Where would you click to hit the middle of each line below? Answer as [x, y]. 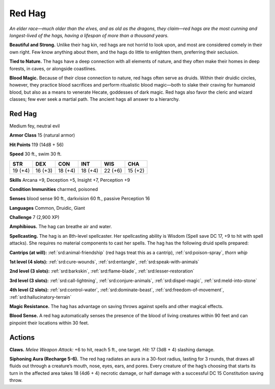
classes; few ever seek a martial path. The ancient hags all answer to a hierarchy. [95, 99]
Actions [22, 337]
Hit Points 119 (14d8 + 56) [36, 145]
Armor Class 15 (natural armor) [42, 135]
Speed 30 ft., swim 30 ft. [36, 154]
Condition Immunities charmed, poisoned [54, 189]
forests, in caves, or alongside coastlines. [53, 68]
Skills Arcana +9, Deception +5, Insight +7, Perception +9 [70, 180]
